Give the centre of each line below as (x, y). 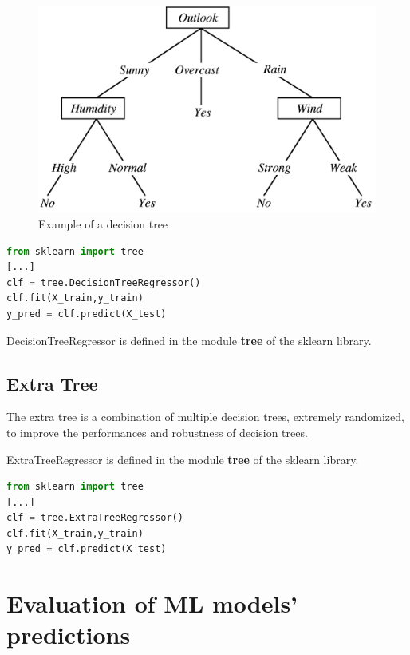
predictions (69, 635)
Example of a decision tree (103, 223)
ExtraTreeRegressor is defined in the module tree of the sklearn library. (183, 459)
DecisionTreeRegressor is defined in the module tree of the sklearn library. (189, 340)
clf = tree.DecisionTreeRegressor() (104, 282)
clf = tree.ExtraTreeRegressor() (95, 518)
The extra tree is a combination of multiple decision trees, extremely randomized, (205, 417)
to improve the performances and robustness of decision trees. (157, 432)
